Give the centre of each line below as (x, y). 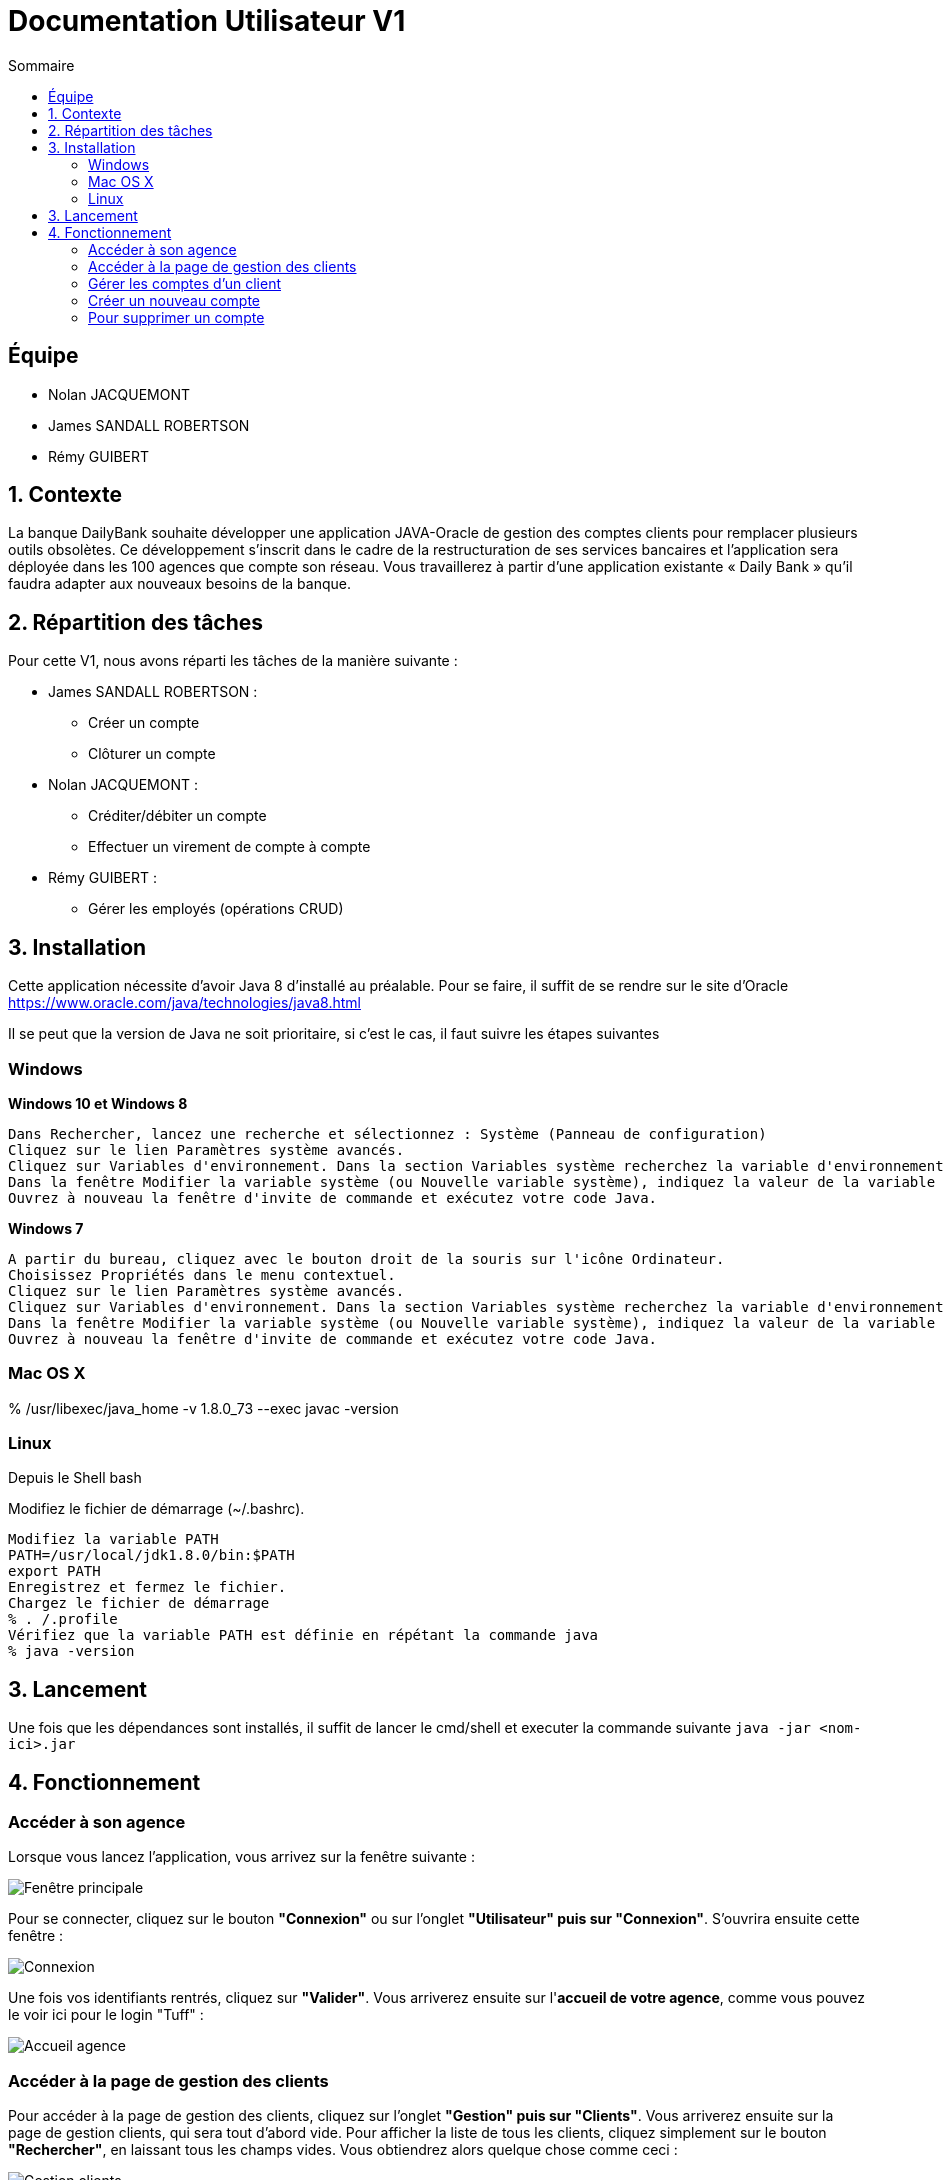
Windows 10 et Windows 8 (98, 1103)
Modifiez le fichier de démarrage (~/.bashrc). (156, 1509)
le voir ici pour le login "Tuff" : (106, 2015)
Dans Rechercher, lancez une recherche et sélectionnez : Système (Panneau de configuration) (387, 1133)
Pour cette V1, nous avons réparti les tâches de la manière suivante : (233, 661)
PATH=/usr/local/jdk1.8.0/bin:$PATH (151, 1555)
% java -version (71, 1651)
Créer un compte (144, 723)
